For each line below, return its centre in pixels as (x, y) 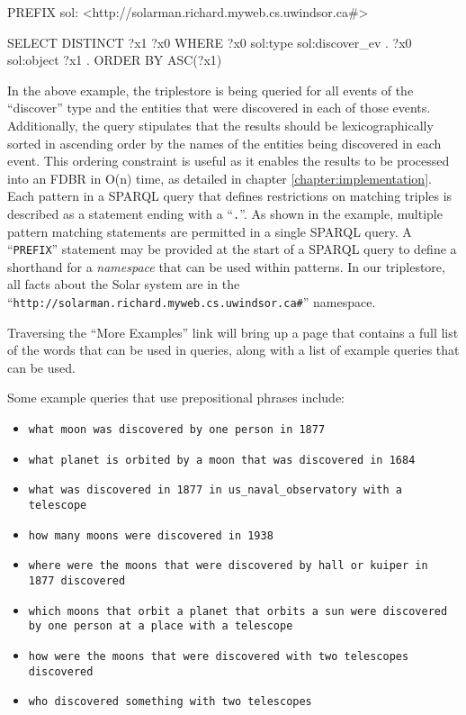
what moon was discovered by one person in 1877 (177, 430)
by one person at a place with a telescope (161, 626)
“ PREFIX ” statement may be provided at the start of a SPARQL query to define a (232, 249)
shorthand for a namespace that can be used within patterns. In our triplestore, (226, 266)
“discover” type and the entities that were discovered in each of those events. (219, 108)
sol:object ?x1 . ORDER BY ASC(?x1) (115, 60)
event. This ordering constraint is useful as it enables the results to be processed (229, 161)
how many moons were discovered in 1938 (151, 535)
